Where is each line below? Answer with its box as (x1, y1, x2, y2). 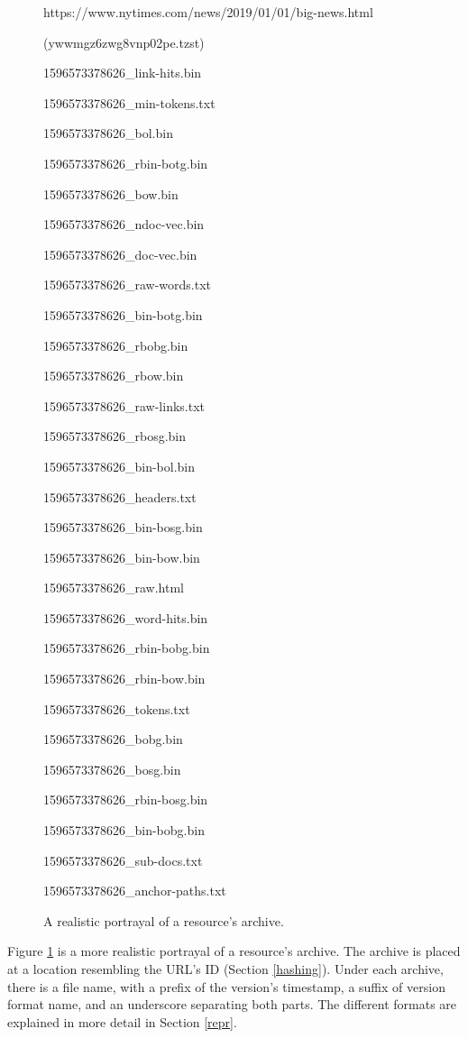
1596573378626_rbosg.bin (43, 427, 187, 446)
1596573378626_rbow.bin (43, 366, 184, 385)
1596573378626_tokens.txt (43, 699, 190, 718)
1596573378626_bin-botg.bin (43, 305, 203, 324)
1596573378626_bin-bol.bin (43, 456, 196, 475)
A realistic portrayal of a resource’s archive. (43, 911, 284, 930)
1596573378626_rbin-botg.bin (43, 153, 208, 172)
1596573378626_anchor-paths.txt (43, 881, 226, 900)
